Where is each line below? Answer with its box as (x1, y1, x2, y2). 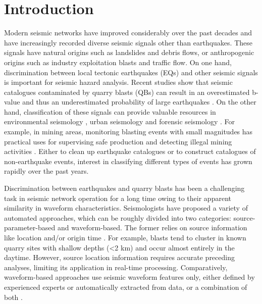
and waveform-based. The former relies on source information (57, 222, 247, 233)
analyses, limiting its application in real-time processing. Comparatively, (4, 262, 228, 272)
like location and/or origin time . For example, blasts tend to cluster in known (4, 232, 246, 242)
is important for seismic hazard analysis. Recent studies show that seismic (4, 77, 233, 87)
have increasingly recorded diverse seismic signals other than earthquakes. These (4, 37, 252, 47)
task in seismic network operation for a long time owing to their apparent (4, 192, 231, 203)
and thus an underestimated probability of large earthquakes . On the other (22, 96, 256, 107)
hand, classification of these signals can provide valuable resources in (4, 106, 216, 117)
